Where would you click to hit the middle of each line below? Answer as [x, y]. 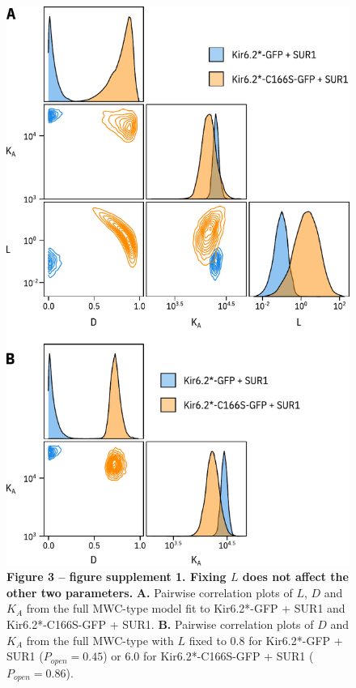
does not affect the [295, 577]
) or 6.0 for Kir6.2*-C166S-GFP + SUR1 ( [208, 656]
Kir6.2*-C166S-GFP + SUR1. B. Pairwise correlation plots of [160, 624]
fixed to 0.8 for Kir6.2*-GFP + [266, 640]
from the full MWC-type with [100, 640]
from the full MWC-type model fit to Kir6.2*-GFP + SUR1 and [186, 608]
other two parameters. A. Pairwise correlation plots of [150, 592]
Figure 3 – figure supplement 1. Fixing [117, 577]
